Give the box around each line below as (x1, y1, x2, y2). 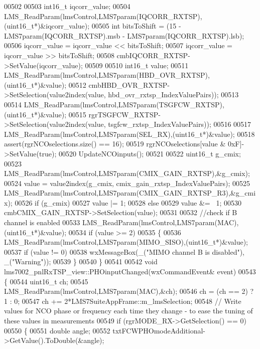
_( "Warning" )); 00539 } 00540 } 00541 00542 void (4, 256, 158, 267)
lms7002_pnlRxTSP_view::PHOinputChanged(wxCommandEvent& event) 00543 (4, 266, 256, 277)
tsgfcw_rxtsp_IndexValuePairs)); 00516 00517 (108, 119, 251, 129)
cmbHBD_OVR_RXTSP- (88, 79, 170, 90)
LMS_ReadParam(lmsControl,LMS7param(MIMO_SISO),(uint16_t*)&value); (4, 237, 248, 247)
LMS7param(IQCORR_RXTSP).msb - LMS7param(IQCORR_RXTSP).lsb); (4, 30, 244, 41)
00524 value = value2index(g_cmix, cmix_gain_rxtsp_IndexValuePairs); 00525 (4, 178, 250, 188)
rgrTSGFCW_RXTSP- (88, 109, 161, 119)
